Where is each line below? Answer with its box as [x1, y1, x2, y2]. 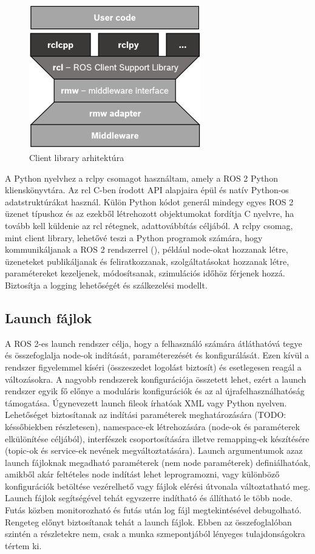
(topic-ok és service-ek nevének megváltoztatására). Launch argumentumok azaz [5, 444, 303, 457]
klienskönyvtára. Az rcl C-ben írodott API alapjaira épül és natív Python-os [5, 183, 289, 196]
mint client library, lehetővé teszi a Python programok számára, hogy [5, 231, 263, 244]
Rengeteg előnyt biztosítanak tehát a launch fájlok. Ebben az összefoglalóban [5, 515, 292, 528]
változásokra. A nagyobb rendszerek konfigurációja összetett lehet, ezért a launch [5, 372, 307, 385]
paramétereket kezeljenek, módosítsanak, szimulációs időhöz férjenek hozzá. [5, 267, 285, 279]
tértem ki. [5, 539, 42, 552]
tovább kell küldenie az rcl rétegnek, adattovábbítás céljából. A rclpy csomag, [5, 219, 293, 231]
